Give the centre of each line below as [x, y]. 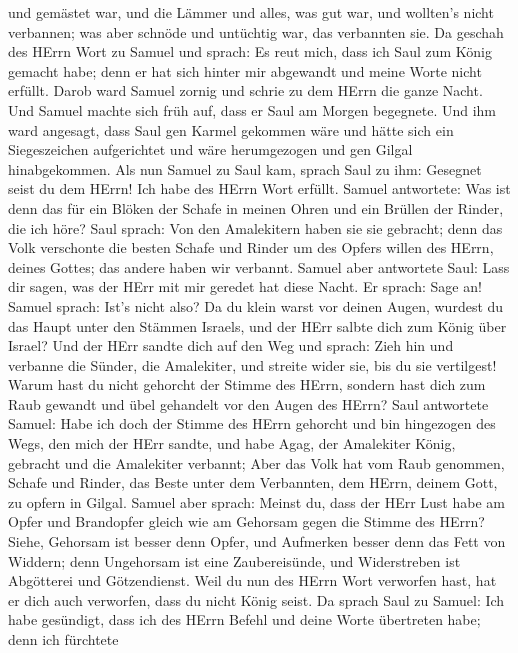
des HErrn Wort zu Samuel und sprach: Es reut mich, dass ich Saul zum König [250, 51]
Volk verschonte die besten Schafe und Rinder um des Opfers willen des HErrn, [251, 247]
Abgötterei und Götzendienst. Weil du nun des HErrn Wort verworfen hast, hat [252, 580]
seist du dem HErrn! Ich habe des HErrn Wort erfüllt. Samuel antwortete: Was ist [259, 188]
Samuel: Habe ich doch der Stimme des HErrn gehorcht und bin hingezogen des [252, 423]
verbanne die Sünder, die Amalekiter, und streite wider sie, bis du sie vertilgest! [252, 364]
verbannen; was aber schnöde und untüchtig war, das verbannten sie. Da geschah [256, 31]
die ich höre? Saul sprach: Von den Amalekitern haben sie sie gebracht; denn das [255, 227]
